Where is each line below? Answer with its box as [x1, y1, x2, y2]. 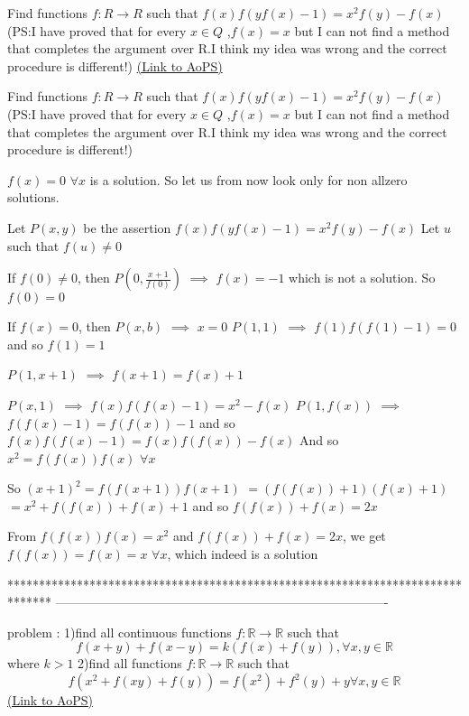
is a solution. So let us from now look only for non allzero [89, 170, 408, 189]
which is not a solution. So [289, 268, 436, 287]
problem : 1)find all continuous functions [7, 622, 232, 641]
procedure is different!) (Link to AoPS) [7, 56, 223, 75]
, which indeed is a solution [167, 544, 318, 563]
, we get [342, 526, 386, 545]
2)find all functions [78, 654, 182, 673]
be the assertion [83, 218, 171, 237]
